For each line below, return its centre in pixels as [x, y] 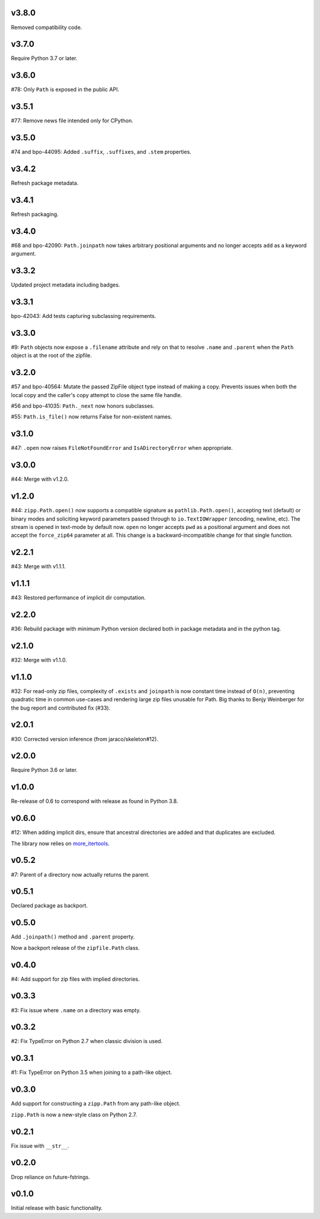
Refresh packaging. [35, 214]
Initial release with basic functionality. [57, 1208]
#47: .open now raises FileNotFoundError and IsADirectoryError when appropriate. [122, 448]
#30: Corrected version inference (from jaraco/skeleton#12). [84, 739]
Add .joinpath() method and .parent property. [73, 937]
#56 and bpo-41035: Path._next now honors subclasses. [83, 406]
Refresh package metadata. [45, 183]
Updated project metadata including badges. [65, 285]
